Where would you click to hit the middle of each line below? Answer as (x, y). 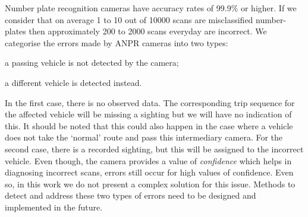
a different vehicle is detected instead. (73, 82)
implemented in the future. (54, 207)
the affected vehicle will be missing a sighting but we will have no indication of (148, 114)
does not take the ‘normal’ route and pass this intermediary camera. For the (144, 137)
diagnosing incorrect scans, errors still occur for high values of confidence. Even (149, 172)
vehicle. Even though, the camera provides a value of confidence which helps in (148, 160)
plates (15, 31)
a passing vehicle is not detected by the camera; (92, 63)
